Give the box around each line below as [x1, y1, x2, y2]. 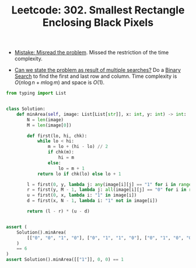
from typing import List [6, 90, 66, 97]
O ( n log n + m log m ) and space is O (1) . [14, 79, 105, 86]
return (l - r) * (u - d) [27, 208, 90, 214]
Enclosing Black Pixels [43, 16, 153, 29]
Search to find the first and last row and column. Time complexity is [14, 73, 177, 80]
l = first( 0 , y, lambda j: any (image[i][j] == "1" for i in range [27, 181, 192, 187]
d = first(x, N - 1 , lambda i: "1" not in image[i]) [27, 198, 158, 204]
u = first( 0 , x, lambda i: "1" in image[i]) [27, 193, 137, 198]
